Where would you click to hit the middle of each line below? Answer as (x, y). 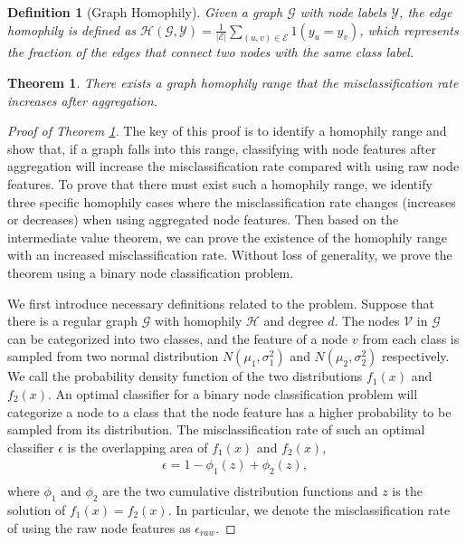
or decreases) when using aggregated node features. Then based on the (203, 219)
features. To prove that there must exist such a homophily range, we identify (220, 184)
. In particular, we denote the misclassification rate (309, 509)
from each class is (411, 338)
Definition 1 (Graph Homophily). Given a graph (145, 12)
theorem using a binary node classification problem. (151, 272)
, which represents (409, 29)
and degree (294, 321)
